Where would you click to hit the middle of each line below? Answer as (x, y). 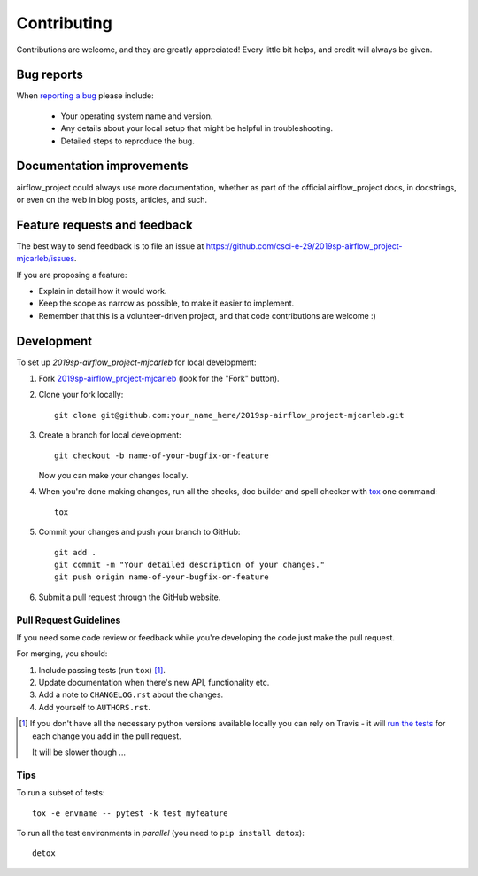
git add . (75, 552)
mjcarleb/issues (46, 259)
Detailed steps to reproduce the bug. (127, 141)
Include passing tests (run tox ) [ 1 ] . (102, 670)
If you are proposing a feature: (72, 275)
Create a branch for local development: (110, 435)
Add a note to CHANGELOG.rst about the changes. (131, 694)
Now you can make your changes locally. (113, 476)
